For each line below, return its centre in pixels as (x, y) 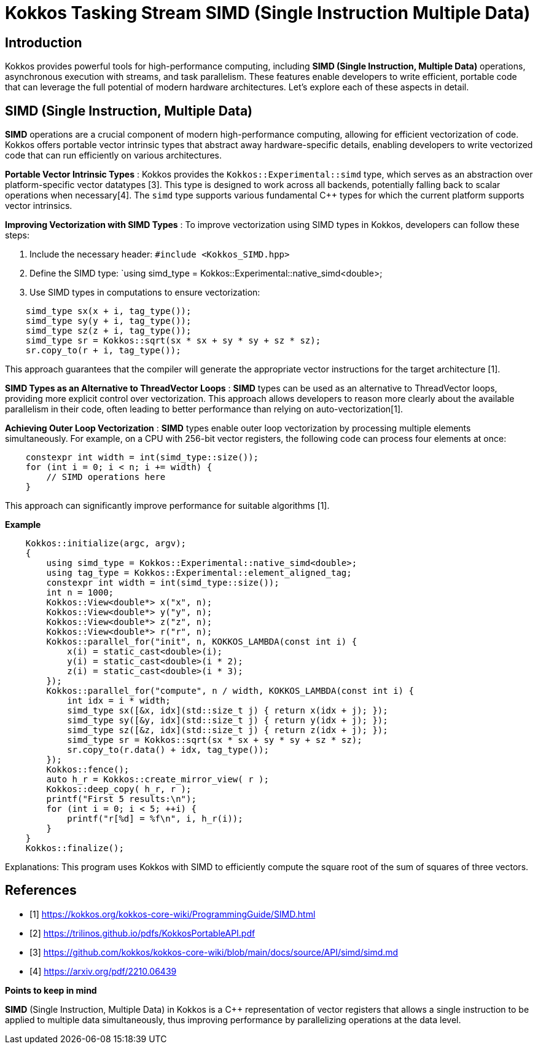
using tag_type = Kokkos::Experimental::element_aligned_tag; (199, 573)
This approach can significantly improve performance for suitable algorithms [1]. (167, 506)
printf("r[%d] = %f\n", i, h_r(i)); (155, 819)
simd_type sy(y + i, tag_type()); (108, 321)
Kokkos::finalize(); (75, 848)
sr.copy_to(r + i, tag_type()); (103, 351)
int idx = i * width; (119, 701)
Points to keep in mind (51, 990)
